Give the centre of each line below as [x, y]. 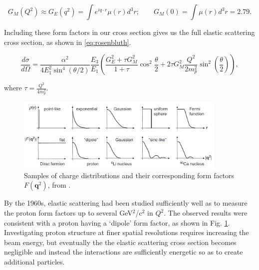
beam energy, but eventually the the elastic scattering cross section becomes [120, 242]
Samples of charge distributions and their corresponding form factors [129, 175]
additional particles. [34, 261]
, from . [59, 185]
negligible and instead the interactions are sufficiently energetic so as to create [124, 252]
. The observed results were [206, 213]
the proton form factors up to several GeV [68, 213]
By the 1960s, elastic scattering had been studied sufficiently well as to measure [126, 203]
